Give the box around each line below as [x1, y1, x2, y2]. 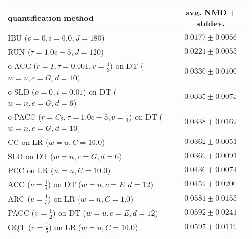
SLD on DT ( [8, 150, 54, 162]
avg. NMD [185, 6, 227, 17]
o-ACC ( [8, 60, 37, 71]
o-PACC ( [8, 111, 42, 122]
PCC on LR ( [8, 164, 54, 176]
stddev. [196, 17, 225, 29]
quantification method [8, 12, 94, 23]
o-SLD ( [8, 85, 35, 97]
